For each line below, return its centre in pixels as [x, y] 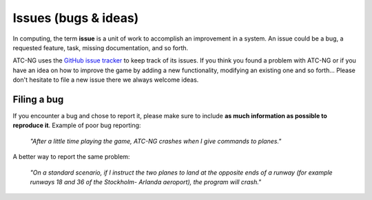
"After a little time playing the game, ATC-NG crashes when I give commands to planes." [156, 141]
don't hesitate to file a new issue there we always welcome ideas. [106, 80]
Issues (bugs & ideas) [76, 18]
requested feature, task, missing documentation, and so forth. [101, 47]
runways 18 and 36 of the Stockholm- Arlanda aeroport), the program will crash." [146, 181]
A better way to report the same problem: [71, 157]
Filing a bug [38, 99]
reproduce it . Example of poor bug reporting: [77, 125]
